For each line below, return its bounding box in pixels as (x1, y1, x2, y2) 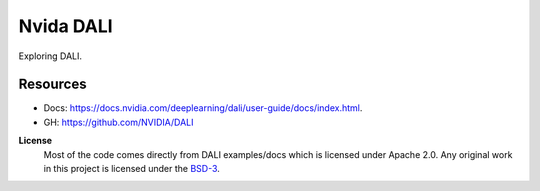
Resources (18, 76, 87, 93)
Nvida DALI (18, 15, 114, 37)
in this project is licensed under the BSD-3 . (43, 163, 220, 175)
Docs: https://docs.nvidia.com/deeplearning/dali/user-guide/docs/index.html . (43, 102, 363, 114)
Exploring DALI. (18, 50, 83, 62)
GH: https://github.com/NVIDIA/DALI (43, 116, 194, 128)
